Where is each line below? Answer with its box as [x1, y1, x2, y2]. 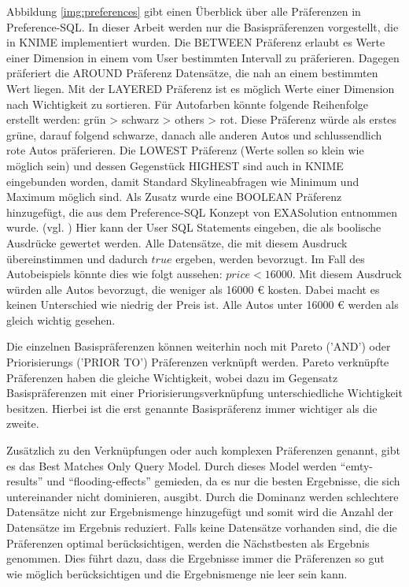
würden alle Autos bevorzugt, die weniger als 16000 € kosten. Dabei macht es [6, 280, 380, 297]
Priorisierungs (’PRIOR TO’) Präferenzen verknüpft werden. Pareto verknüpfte [6, 354, 389, 370]
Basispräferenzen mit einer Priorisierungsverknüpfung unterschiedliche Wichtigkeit [6, 385, 403, 401]
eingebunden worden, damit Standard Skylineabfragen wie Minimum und [6, 173, 359, 189]
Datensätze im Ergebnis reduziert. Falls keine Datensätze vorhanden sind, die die [6, 519, 397, 535]
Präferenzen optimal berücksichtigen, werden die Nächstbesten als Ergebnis [6, 534, 370, 551]
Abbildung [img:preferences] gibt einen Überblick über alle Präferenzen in [6, 3, 361, 19]
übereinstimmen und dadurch [6, 250, 148, 266]
